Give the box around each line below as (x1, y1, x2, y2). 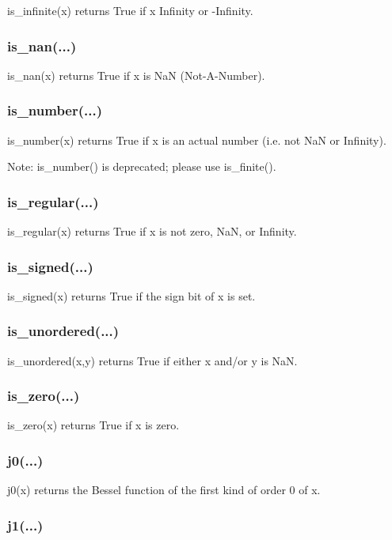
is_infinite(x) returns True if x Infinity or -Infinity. (7, 2, 253, 18)
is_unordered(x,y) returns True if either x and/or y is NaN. (7, 352, 298, 368)
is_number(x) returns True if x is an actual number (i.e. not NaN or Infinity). (7, 131, 386, 148)
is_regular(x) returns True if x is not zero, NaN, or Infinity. (7, 223, 297, 240)
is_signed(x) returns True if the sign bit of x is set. (7, 287, 256, 304)
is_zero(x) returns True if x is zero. (7, 417, 180, 433)
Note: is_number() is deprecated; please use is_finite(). (7, 158, 276, 175)
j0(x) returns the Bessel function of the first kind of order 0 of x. (7, 481, 321, 498)
